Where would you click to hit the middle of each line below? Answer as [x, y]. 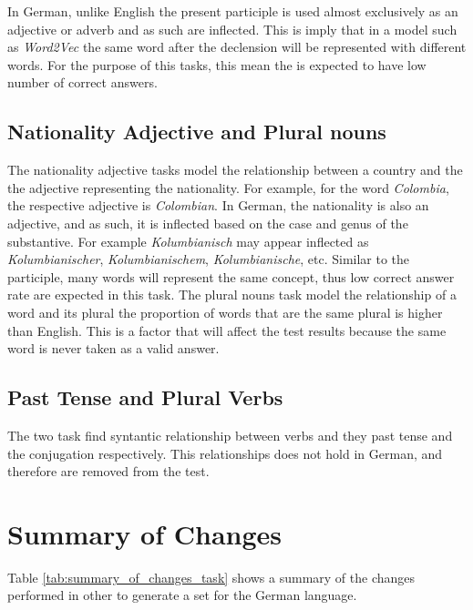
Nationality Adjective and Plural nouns [197, 132]
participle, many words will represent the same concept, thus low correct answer [231, 276]
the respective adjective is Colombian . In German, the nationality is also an [218, 205]
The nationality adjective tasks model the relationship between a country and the [235, 170]
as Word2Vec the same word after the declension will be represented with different [237, 47]
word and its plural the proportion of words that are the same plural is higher [225, 312]
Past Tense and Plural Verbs [145, 397]
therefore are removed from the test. [108, 471]
